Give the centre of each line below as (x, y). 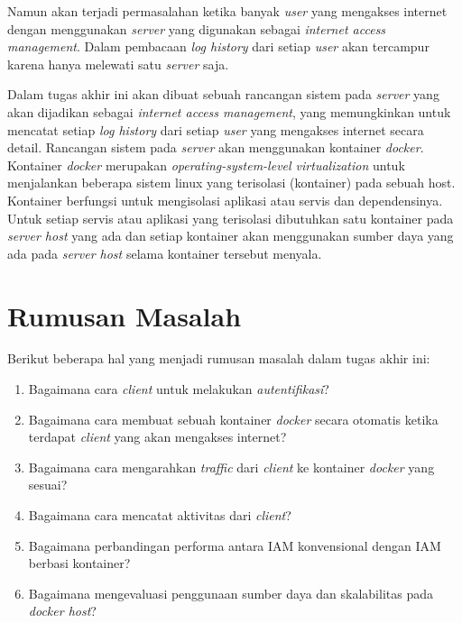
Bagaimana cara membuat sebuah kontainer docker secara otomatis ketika (233, 419)
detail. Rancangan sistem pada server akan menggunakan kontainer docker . (216, 147)
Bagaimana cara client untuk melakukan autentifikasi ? (179, 389)
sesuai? (48, 485)
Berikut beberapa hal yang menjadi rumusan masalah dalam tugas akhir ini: (219, 358)
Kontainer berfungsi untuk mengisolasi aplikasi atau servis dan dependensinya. (225, 200)
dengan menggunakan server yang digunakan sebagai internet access (197, 28)
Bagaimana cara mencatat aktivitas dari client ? (160, 515)
